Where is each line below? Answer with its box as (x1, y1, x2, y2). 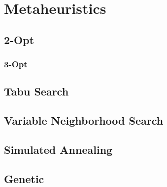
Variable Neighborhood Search (4, 113, 164, 128)
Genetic (4, 171, 44, 186)
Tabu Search (4, 84, 69, 99)
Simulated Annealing (4, 141, 113, 157)
